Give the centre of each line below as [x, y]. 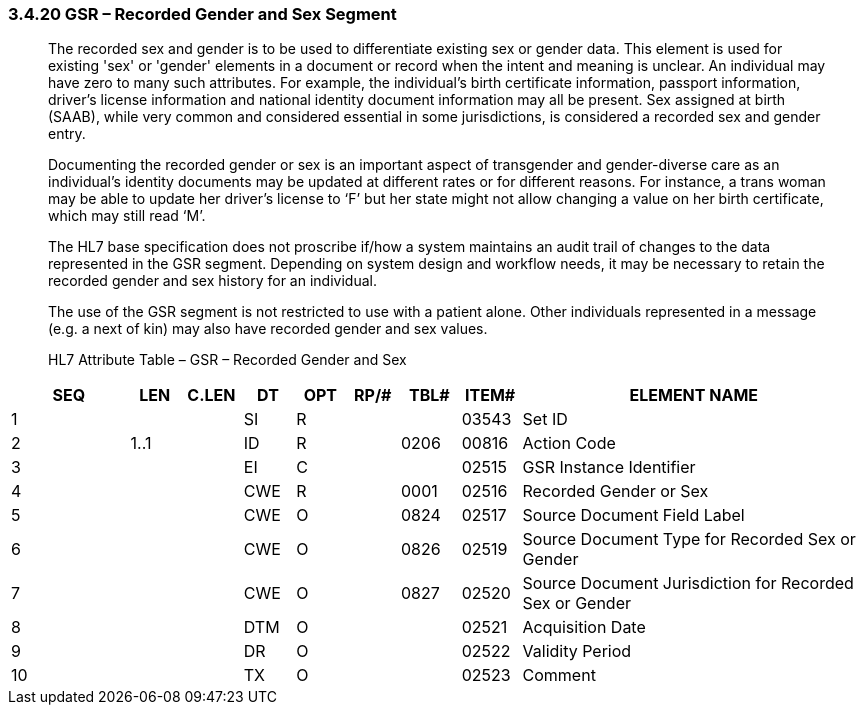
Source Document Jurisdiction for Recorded [688, 583]
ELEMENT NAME [694, 395]
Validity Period [577, 651]
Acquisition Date [584, 627]
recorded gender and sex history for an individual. [212, 281]
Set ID [545, 419]
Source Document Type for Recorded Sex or [689, 539]
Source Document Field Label [633, 515]
